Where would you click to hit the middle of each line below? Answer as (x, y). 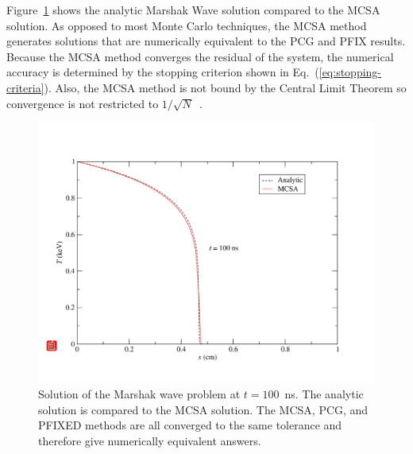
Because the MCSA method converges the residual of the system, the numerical (200, 56)
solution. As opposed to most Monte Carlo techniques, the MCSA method (187, 25)
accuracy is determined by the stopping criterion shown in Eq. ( (163, 72)
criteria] (25, 87)
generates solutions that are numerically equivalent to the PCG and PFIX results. (206, 41)
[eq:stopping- (350, 72)
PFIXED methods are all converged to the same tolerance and (190, 425)
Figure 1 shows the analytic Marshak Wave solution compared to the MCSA (193, 10)
